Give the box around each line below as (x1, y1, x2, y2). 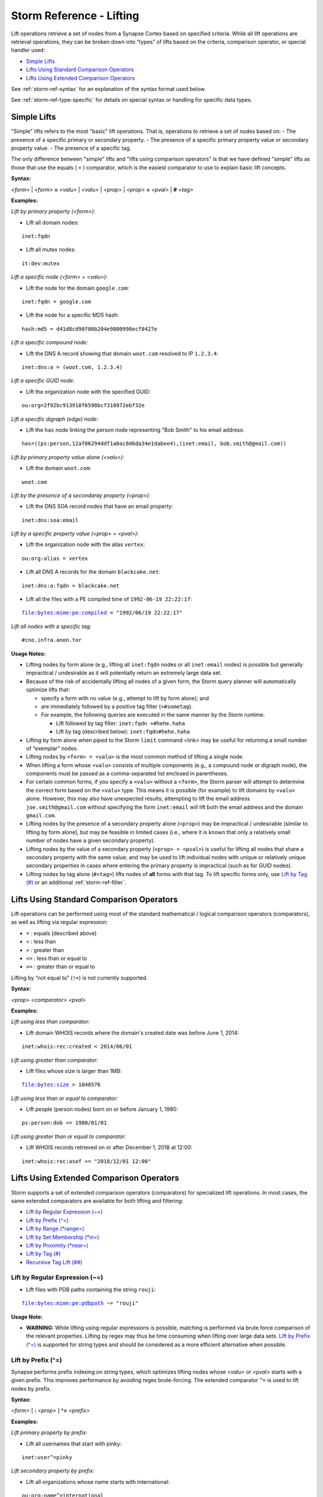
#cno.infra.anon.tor (22, 637, 82, 644)
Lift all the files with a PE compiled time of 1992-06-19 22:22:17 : (26, 596, 192, 603)
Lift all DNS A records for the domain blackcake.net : (26, 568, 161, 575)
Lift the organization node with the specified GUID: (26, 388, 151, 395)
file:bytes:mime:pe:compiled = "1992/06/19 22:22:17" (22, 610, 182, 616)
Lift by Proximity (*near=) (26, 1241, 89, 1248)
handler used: (11, 47, 45, 54)
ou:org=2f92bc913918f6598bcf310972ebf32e (22, 402, 145, 409)
